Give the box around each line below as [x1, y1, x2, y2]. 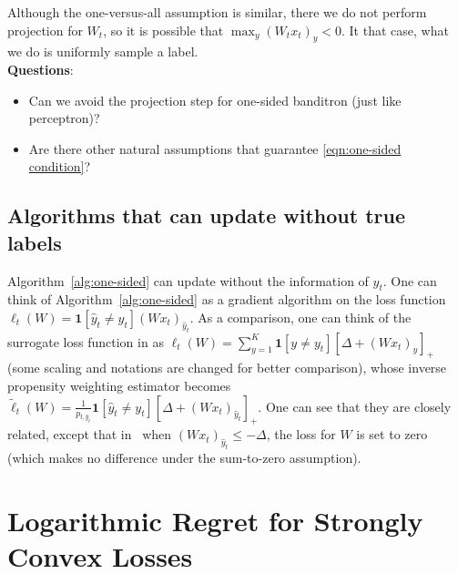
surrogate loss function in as [7, 332, 164, 351]
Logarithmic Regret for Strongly [7, 502, 423, 538]
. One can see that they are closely [258, 396, 452, 415]
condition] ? [28, 157, 91, 176]
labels [7, 228, 62, 256]
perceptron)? [28, 108, 100, 128]
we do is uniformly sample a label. [7, 42, 198, 61]
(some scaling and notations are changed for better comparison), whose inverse [7, 358, 447, 377]
